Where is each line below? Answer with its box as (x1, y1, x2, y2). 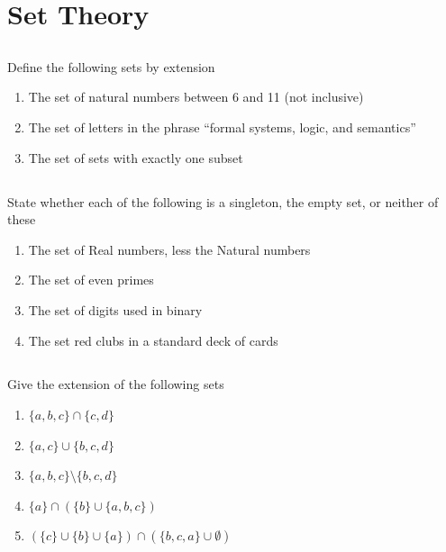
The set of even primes (28, 270, 154, 289)
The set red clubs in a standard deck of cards (28, 330, 278, 349)
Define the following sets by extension (7, 57, 215, 76)
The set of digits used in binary (28, 300, 203, 319)
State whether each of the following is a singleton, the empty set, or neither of (7, 192, 439, 211)
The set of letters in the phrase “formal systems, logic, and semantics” (28, 117, 416, 136)
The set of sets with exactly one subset (28, 148, 243, 167)
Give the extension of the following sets (7, 375, 224, 394)
